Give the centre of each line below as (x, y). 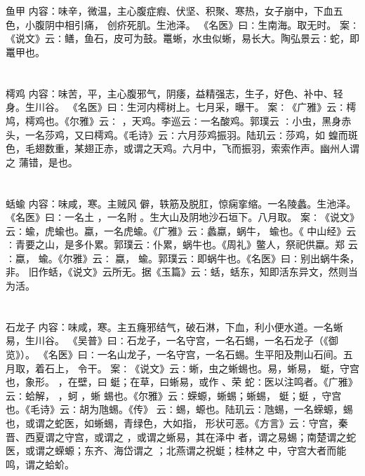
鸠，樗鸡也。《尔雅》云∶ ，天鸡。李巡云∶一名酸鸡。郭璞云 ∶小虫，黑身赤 (179, 120)
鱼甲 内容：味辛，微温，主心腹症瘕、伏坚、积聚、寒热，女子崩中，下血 (170, 11)
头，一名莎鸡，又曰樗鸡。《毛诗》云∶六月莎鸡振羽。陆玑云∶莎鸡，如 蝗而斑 (182, 134)
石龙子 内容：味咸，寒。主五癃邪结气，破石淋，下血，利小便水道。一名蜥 (174, 326)
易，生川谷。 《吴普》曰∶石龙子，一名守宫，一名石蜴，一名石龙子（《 (167, 340)
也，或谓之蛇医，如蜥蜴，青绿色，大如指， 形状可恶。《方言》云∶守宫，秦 (177, 423)
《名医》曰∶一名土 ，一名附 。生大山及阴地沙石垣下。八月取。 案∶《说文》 (182, 217)
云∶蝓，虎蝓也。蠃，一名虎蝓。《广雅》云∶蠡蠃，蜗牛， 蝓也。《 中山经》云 (181, 230)
